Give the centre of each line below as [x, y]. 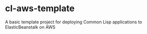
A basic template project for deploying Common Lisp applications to [73, 22]
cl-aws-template [40, 8]
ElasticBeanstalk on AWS [30, 27]
